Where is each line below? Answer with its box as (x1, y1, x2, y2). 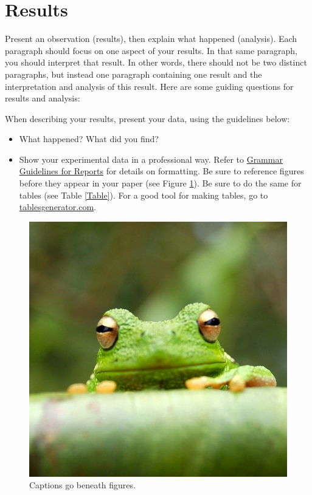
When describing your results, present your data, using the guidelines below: (5, 112, 290, 125)
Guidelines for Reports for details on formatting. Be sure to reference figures (19, 165, 304, 177)
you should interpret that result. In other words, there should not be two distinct (5, 56, 307, 69)
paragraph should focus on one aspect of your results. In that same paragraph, (5, 44, 298, 56)
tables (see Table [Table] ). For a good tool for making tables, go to (19, 188, 268, 201)
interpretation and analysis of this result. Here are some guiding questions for (5, 80, 294, 92)
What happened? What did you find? (19, 132, 159, 145)
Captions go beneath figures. (29, 479, 136, 491)
